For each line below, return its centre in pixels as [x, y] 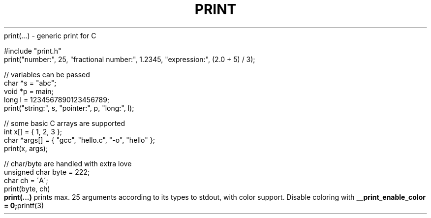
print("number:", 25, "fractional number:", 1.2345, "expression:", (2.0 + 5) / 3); [130, 59]
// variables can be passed [47, 74]
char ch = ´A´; [26, 180]
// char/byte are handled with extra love [68, 163]
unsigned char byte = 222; [47, 172]
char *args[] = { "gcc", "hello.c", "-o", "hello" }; [79, 140]
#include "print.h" [33, 51]
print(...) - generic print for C [50, 35]
